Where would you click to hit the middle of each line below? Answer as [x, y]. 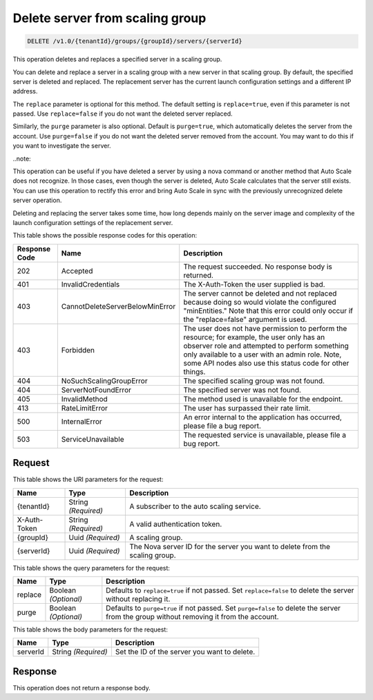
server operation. [37, 200]
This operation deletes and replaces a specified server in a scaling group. [117, 60]
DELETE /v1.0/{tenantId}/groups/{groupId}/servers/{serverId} [135, 41]
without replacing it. [138, 599]
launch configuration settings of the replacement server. [93, 222]
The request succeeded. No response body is [258, 267]
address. [25, 91]
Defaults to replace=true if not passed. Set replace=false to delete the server [230, 591]
